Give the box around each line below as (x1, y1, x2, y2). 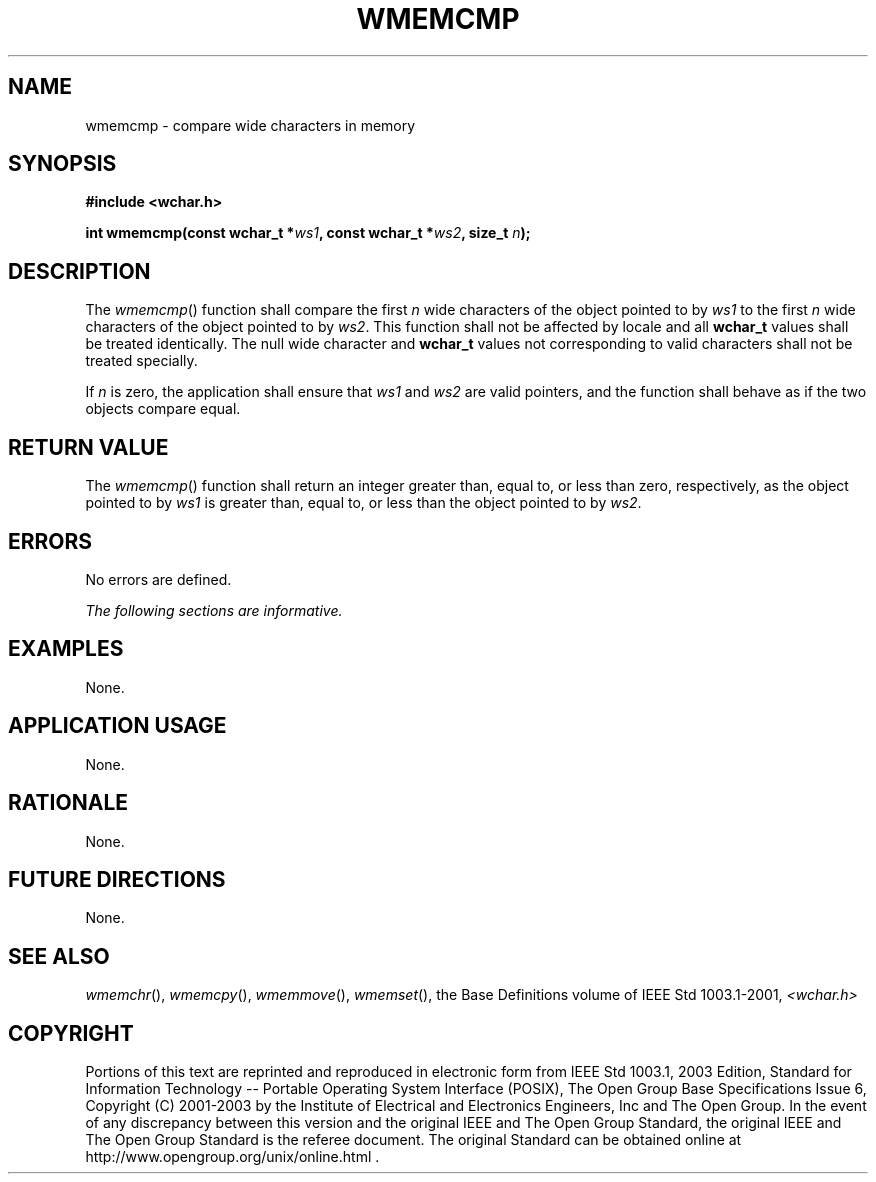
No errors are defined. (85, 570, 232, 588)
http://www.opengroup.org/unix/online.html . (85, 1148, 380, 1166)
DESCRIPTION (8, 258, 151, 284)
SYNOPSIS (8, 151, 117, 177)
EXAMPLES (8, 636, 124, 662)
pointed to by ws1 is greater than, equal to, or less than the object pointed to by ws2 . (85, 494, 642, 512)
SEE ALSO (8, 943, 110, 969)
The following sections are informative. (85, 601, 343, 619)
